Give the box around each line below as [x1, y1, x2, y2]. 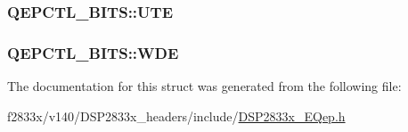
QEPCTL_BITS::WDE [7, 41, 179, 63]
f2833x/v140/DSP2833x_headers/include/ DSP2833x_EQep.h [7, 106, 346, 125]
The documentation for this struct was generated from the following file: [7, 77, 402, 95]
